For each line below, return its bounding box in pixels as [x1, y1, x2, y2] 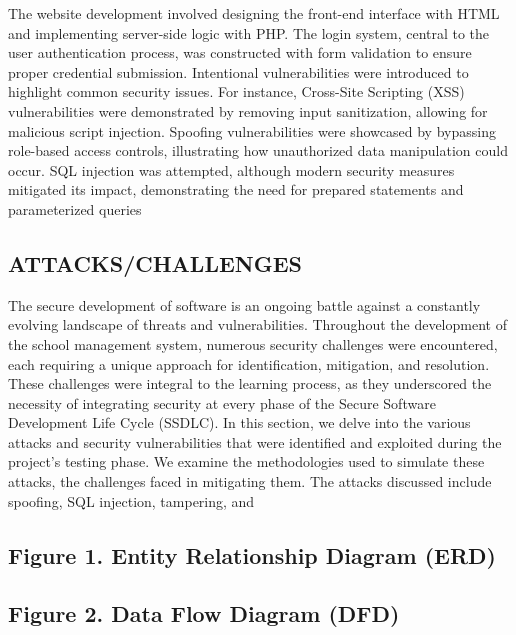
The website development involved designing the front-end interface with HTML [8, 3, 500, 23]
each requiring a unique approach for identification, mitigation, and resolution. [8, 353, 490, 374]
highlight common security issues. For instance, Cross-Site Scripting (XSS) [8, 81, 465, 102]
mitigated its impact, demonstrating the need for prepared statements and [8, 179, 464, 200]
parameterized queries [8, 198, 142, 219]
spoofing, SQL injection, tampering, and [8, 490, 255, 511]
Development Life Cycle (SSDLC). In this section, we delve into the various [8, 412, 471, 433]
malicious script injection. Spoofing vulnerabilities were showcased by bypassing [8, 120, 496, 141]
